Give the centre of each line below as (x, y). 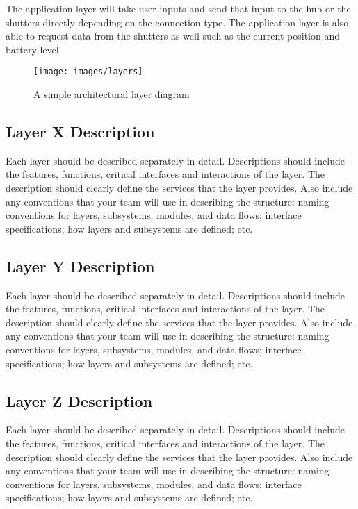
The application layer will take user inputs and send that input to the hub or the (178, 8)
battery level (32, 49)
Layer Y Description (80, 266)
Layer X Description (80, 132)
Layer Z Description (79, 400)
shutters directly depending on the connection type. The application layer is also (177, 22)
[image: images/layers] (88, 72)
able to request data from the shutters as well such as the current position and (173, 36)
